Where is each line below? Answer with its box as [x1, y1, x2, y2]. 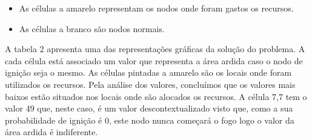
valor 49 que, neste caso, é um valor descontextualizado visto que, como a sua [5, 102, 293, 115]
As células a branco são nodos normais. [19, 22, 165, 35]
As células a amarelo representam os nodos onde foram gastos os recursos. [19, 2, 294, 14]
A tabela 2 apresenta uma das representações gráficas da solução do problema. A [5, 42, 305, 55]
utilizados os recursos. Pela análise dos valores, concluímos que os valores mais [5, 78, 296, 90]
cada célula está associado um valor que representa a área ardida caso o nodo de [5, 54, 303, 67]
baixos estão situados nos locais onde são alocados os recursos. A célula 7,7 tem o [5, 90, 307, 102]
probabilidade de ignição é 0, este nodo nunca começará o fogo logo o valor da [5, 113, 294, 126]
